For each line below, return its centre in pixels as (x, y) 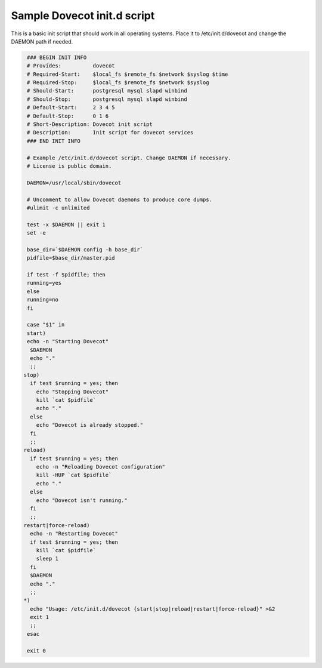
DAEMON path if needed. (42, 41)
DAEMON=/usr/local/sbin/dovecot (74, 183)
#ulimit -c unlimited (58, 208)
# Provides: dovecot (71, 66)
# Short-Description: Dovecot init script (90, 124)
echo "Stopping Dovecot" (72, 392)
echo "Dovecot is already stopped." (89, 425)
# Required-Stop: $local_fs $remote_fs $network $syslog (118, 83)
